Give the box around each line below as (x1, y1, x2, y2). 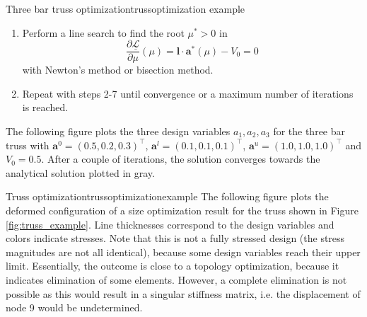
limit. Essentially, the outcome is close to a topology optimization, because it (6, 258, 339, 273)
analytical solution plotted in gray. (6, 165, 155, 180)
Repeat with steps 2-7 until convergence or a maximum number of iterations (22, 86, 354, 100)
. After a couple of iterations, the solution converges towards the (41, 151, 320, 166)
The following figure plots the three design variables (6, 124, 231, 139)
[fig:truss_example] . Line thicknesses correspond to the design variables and (6, 217, 334, 231)
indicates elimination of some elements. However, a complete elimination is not (6, 272, 347, 287)
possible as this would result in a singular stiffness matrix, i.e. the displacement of (6, 286, 361, 301)
